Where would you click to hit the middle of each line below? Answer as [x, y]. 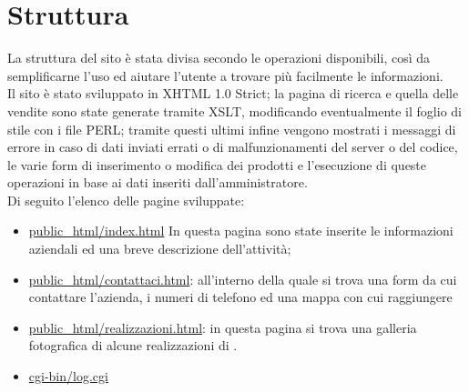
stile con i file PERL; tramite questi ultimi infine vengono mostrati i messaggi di [232, 129]
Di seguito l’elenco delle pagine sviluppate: [126, 200]
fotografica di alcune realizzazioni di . [133, 345]
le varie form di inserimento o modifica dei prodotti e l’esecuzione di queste [217, 164]
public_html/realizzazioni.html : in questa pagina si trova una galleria [223, 327]
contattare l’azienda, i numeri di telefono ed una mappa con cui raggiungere [240, 297]
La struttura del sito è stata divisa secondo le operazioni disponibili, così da [219, 58]
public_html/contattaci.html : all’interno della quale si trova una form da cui [243, 279]
